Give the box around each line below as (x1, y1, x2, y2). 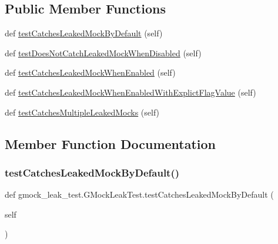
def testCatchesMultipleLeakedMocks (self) (5, 106, 160, 118)
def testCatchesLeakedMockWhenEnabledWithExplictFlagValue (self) (5, 86, 256, 98)
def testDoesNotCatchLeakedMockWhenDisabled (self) (5, 46, 202, 59)
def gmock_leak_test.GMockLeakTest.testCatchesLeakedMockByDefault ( (5, 188, 274, 201)
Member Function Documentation (5, 134, 216, 152)
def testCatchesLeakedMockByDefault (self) (5, 27, 163, 39)
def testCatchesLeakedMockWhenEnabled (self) (5, 66, 176, 79)
